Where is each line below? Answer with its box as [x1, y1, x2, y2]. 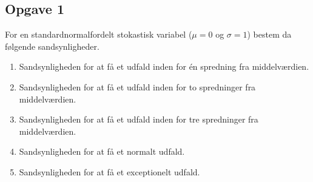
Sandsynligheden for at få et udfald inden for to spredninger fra [19, 80, 256, 93]
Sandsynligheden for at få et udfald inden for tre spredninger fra [19, 113, 258, 126]
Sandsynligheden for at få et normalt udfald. [19, 145, 185, 158]
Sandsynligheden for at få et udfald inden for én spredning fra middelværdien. [19, 60, 309, 73]
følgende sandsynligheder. [5, 39, 99, 52]
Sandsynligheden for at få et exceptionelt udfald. [19, 165, 200, 178]
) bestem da [247, 28, 292, 41]
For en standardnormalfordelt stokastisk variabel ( [5, 28, 192, 41]
